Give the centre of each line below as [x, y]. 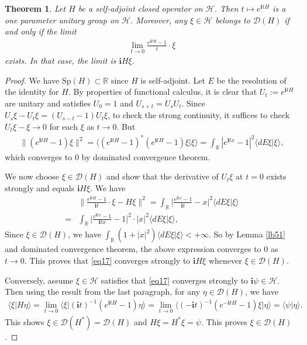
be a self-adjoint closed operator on [140, 8]
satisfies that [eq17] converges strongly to [175, 280]
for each [63, 126]
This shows [25, 321]
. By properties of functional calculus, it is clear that [163, 92]
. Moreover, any [158, 20]
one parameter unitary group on [62, 20]
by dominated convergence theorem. [146, 156]
